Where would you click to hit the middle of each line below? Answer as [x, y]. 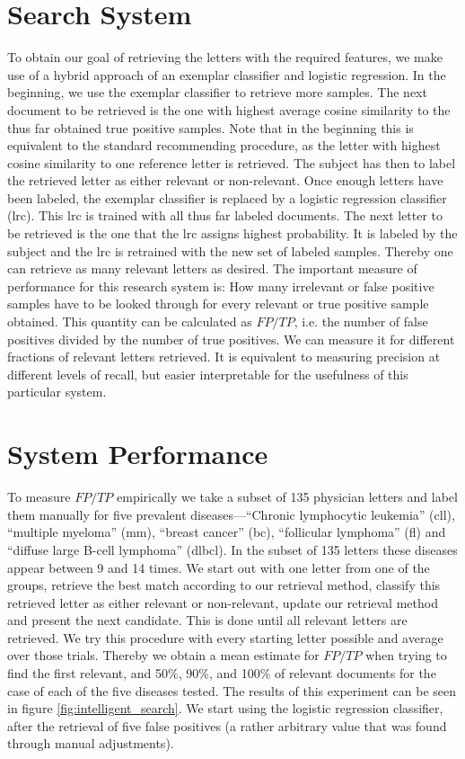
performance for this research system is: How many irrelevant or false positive [221, 286]
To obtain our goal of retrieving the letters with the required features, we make [225, 57]
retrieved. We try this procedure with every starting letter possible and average [225, 637]
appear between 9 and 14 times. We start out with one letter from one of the [219, 567]
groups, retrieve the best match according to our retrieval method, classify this [224, 585]
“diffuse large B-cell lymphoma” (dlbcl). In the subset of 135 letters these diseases [232, 549]
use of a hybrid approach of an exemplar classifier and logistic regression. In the [227, 74]
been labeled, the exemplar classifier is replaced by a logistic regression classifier [227, 197]
